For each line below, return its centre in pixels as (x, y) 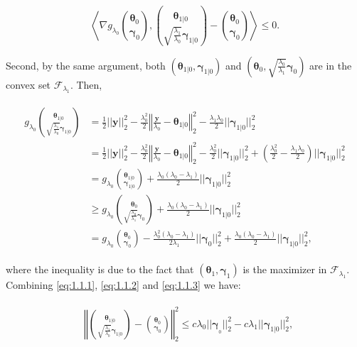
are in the (331, 65)
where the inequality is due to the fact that (100, 269)
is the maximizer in (285, 269)
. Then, (86, 84)
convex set (28, 84)
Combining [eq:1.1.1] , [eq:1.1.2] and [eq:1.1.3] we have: (123, 285)
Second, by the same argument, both (86, 65)
